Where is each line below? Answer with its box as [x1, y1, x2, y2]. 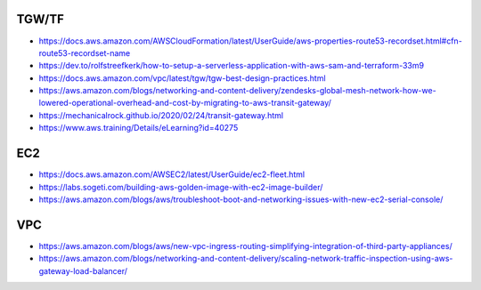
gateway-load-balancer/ [38, 265, 128, 276]
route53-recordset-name [38, 47, 131, 58]
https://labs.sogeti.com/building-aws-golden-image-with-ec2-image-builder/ [38, 181, 323, 192]
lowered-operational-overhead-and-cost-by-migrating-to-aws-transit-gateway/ [38, 98, 331, 109]
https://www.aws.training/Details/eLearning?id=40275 [38, 123, 239, 133]
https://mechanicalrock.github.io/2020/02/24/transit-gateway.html [38, 109, 284, 120]
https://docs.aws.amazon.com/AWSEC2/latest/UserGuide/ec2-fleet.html [38, 169, 306, 180]
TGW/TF [16, 12, 64, 27]
